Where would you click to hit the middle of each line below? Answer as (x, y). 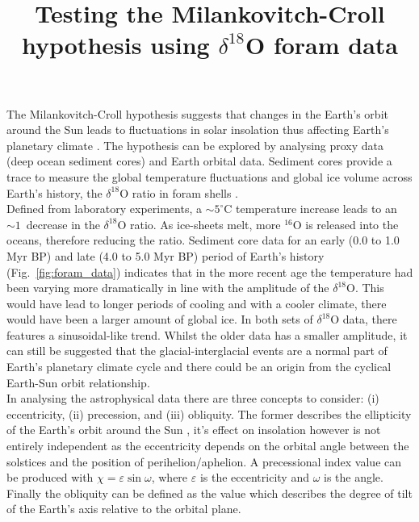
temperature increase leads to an (316, 209)
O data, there (364, 319)
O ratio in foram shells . (179, 192)
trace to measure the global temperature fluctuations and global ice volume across (209, 176)
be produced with (50, 477)
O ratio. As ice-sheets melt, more (199, 224)
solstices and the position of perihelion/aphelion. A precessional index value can (204, 461)
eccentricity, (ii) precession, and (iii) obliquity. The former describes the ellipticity (209, 413)
